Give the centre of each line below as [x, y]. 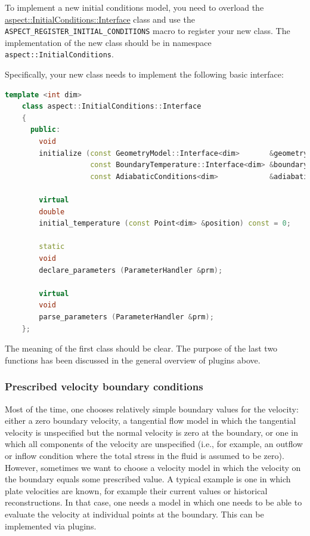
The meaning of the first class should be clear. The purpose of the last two [141, 348]
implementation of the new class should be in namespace [108, 42]
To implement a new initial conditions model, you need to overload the [134, 7]
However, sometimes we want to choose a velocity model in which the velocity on [153, 467]
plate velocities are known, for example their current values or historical [136, 490]
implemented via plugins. [51, 526]
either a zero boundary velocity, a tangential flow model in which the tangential [151, 421]
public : [45, 130]
